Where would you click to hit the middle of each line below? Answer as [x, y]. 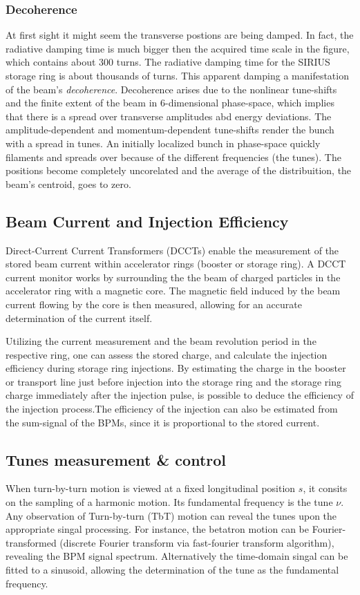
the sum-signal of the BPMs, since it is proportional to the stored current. [163, 422]
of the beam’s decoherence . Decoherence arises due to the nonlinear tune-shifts [171, 89]
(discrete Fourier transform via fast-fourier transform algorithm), [197, 542]
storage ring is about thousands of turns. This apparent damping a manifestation [177, 75]
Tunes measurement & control [116, 459]
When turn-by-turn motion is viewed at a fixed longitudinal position [151, 488]
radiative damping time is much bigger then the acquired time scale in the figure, [178, 48]
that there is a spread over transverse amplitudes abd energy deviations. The [169, 116]
